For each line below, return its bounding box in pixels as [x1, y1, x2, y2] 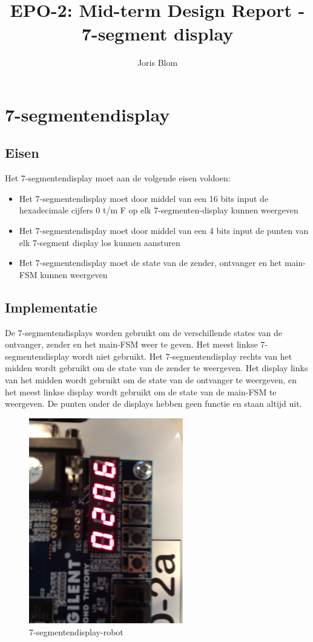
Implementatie [5, 297, 97, 316]
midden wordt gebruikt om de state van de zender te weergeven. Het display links [5, 362, 308, 374]
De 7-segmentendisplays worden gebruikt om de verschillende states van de [5, 326, 283, 339]
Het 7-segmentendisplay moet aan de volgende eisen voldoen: [5, 172, 231, 184]
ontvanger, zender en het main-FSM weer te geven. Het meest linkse [5, 338, 258, 351]
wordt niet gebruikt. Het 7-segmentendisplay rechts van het [71, 349, 292, 362]
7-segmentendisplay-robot [29, 625, 124, 638]
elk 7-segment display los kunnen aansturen [19, 236, 180, 248]
